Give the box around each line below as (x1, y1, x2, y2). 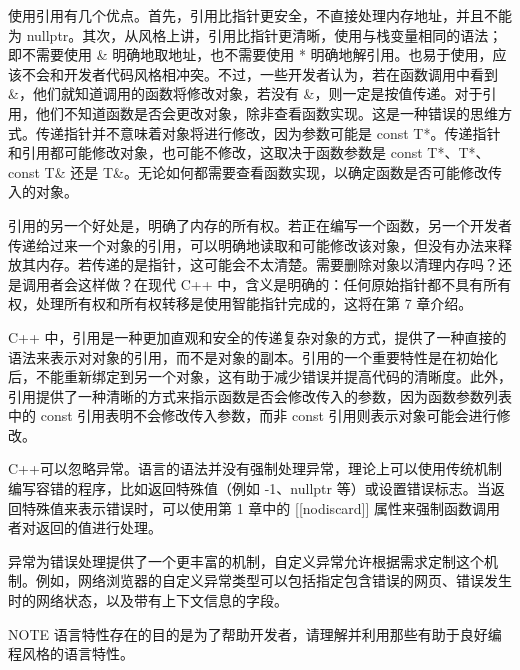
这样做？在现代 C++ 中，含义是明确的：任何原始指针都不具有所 (77, 273, 498, 294)
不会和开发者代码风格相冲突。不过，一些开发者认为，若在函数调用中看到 (21, 63, 498, 84)
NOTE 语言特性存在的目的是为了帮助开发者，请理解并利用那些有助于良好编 (8, 623, 502, 644)
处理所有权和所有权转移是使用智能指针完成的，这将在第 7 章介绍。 (35, 293, 473, 314)
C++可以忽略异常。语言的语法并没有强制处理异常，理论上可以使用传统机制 (8, 458, 502, 479)
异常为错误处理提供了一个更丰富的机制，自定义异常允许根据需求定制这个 (8, 550, 484, 571)
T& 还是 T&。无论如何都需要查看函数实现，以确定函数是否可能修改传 (44, 161, 502, 182)
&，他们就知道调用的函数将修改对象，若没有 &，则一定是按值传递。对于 (8, 83, 483, 104)
